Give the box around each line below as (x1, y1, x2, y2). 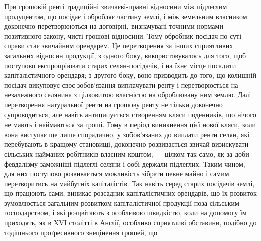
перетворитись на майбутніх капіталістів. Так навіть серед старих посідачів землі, (4, 178, 255, 188)
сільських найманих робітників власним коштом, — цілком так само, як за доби (4, 148, 249, 159)
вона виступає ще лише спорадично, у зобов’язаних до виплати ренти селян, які (4, 129, 250, 139)
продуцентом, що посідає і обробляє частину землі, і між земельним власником (4, 11, 247, 21)
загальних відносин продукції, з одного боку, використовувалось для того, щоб (4, 50, 246, 60)
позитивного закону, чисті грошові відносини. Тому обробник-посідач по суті (4, 30, 242, 41)
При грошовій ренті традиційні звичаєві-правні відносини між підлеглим (4, 1, 227, 11)
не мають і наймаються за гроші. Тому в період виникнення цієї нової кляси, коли (4, 119, 256, 130)
